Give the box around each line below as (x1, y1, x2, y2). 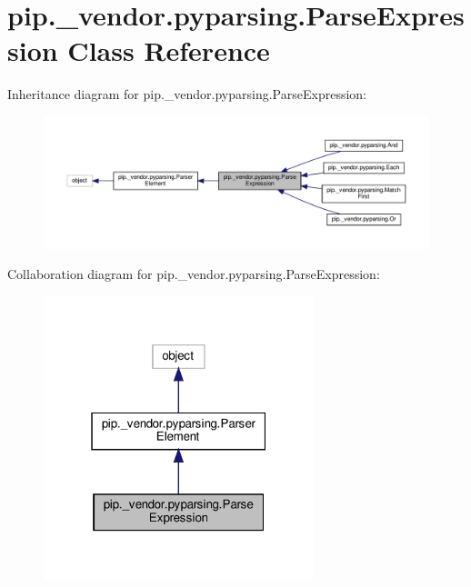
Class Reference (67, 32, 270, 69)
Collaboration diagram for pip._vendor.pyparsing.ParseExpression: (7, 264, 380, 284)
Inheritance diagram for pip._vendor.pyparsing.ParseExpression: (7, 85, 366, 104)
